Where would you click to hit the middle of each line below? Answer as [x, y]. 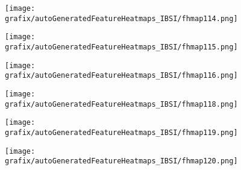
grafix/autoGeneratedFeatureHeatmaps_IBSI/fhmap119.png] [121, 132]
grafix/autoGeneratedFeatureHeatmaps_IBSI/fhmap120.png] [121, 161]
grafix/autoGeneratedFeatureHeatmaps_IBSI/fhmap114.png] [121, 18]
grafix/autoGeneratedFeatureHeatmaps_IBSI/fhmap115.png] [121, 47]
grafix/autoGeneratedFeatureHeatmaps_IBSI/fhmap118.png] [121, 104]
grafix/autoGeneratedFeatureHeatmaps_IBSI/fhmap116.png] [121, 76]
